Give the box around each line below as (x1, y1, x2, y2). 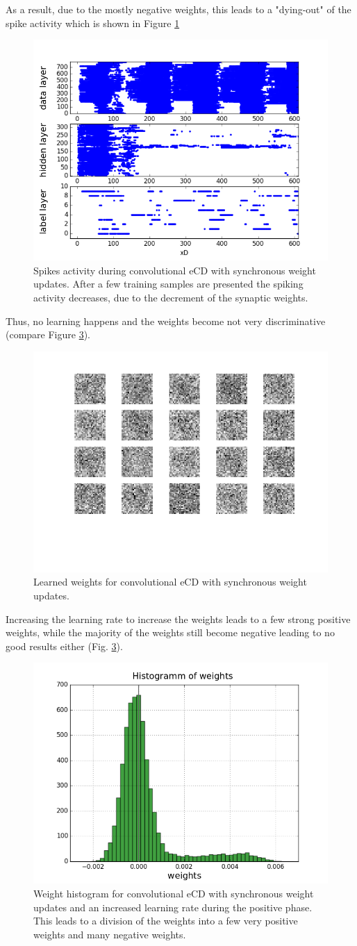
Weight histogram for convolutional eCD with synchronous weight (33, 886, 314, 900)
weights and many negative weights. (33, 927, 186, 941)
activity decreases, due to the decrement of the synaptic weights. (33, 290, 308, 304)
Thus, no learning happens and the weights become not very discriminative (6, 313, 326, 328)
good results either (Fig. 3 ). (6, 638, 123, 653)
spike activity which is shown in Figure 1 (6, 15, 180, 30)
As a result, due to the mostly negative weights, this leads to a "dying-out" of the (6, 2, 351, 16)
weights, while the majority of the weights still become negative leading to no (6, 625, 335, 640)
